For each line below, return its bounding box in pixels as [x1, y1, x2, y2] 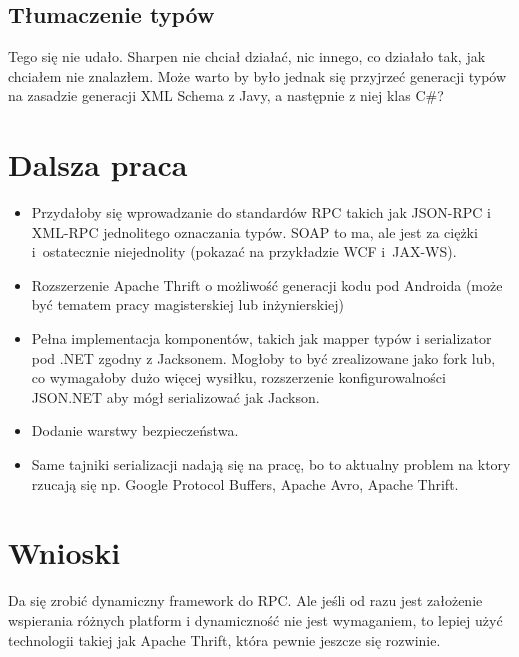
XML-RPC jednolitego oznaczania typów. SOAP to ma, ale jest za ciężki [31, 221, 478, 242]
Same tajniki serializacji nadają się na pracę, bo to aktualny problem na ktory [31, 454, 511, 475]
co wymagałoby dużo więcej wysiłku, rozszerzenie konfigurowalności [31, 367, 446, 388]
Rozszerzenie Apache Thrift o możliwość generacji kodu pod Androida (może [31, 274, 503, 295]
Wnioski [8, 532, 121, 573]
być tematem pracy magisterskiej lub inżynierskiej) [31, 294, 345, 315]
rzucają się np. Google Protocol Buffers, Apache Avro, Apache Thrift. [31, 473, 459, 494]
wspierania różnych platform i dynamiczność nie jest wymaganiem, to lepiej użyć [8, 609, 503, 630]
